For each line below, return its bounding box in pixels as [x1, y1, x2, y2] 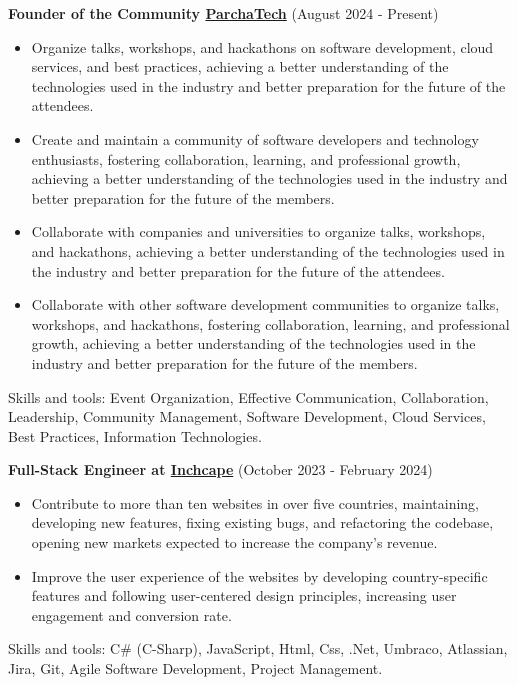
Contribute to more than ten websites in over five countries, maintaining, [31, 492, 480, 513]
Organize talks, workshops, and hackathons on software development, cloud [31, 36, 494, 57]
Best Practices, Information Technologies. [8, 425, 262, 446]
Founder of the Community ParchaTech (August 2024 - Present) [8, 3, 439, 23]
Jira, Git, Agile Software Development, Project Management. [8, 658, 383, 679]
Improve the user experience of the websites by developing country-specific [31, 565, 488, 586]
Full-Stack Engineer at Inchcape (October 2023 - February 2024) [8, 459, 433, 480]
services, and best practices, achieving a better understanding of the [31, 56, 449, 77]
